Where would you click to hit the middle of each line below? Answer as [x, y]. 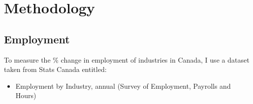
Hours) [26, 95]
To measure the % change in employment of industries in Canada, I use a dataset [127, 59]
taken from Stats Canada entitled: [55, 69]
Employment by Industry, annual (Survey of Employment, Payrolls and [123, 86]
